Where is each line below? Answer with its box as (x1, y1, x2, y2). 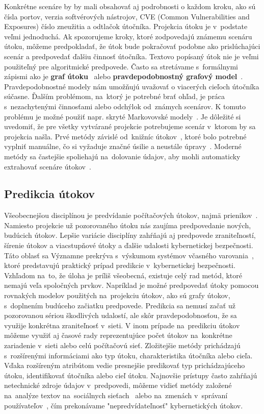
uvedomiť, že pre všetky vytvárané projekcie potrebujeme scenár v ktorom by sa (4, 121, 256, 132)
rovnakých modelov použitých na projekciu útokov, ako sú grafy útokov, (4, 290, 230, 301)
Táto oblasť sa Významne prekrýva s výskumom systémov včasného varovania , (4, 250, 254, 260)
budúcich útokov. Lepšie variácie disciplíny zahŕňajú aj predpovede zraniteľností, (4, 230, 256, 240)
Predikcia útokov (4, 186, 95, 202)
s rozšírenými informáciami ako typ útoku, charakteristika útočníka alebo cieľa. (4, 350, 253, 360)
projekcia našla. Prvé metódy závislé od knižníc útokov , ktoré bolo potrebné (4, 131, 247, 141)
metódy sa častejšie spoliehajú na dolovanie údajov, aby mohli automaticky (4, 151, 241, 161)
